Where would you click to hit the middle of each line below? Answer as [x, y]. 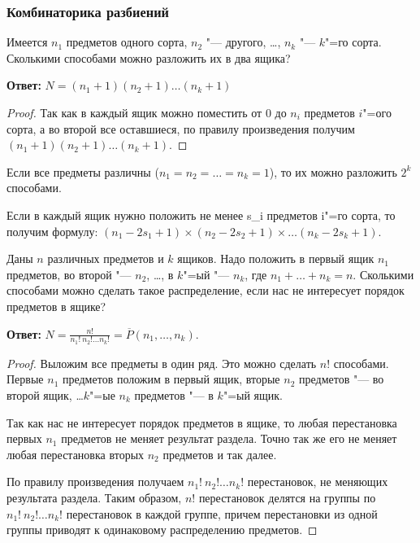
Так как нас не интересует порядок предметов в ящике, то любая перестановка [202, 422]
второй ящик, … [45, 394]
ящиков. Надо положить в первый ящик [276, 258]
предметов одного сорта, [127, 42]
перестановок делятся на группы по [287, 497]
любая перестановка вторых [76, 454]
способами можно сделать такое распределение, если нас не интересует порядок [206, 290]
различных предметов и [106, 258]
